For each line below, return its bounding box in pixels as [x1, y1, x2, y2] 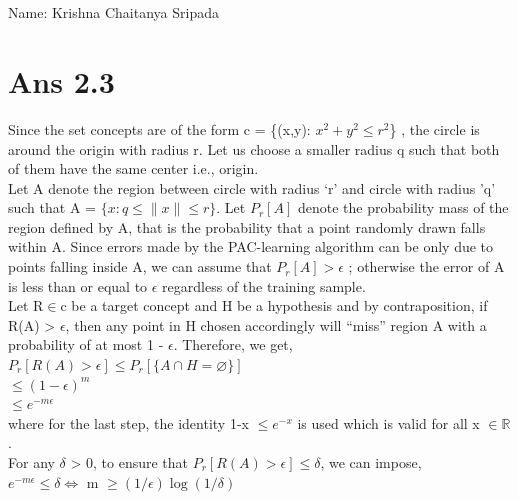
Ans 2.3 [8, 60, 115, 101]
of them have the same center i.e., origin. [8, 158, 259, 179]
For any [8, 452, 55, 472]
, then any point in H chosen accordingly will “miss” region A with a [65, 314, 487, 335]
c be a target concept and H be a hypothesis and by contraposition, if [60, 295, 488, 316]
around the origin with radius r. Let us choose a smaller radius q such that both [8, 138, 500, 159]
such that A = [8, 197, 96, 218]
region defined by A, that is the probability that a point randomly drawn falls [8, 216, 486, 237]
